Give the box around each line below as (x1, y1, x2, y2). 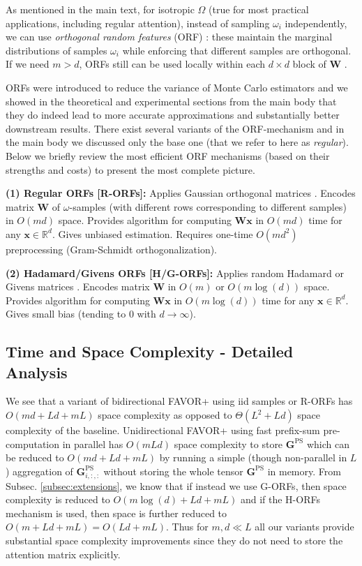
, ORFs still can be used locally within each (79, 57, 266, 71)
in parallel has (62, 436, 123, 451)
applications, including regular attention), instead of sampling (6, 15, 270, 30)
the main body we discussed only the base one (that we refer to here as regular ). (6, 135, 349, 149)
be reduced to (6, 450, 64, 465)
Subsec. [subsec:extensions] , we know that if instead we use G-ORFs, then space (6, 478, 347, 493)
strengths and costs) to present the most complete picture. (6, 162, 255, 177)
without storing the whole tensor (103, 463, 243, 478)
